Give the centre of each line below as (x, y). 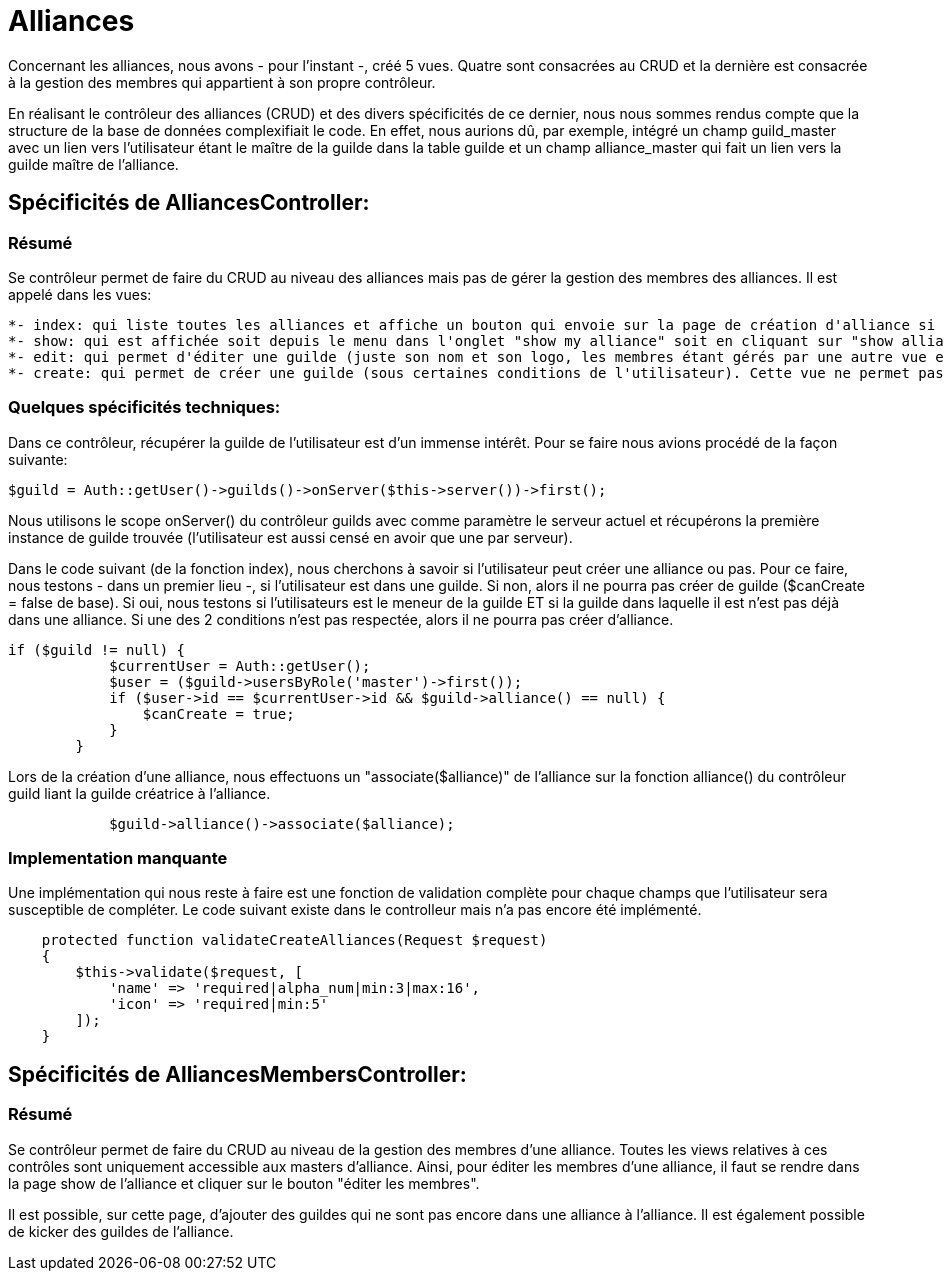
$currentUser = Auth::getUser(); (240, 665)
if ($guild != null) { (97, 649)
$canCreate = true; (218, 713)
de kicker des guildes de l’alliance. (121, 1231)
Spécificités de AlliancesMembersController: (237, 1074)
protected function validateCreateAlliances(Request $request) (294, 940)
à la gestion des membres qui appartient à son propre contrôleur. (222, 82)
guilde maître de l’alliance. (93, 164)
